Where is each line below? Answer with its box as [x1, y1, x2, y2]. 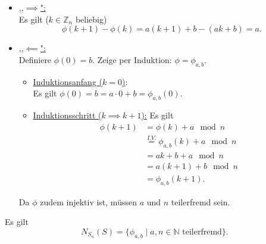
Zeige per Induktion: [97, 53, 172, 65]
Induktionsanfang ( [33, 75, 102, 87]
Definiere [18, 53, 52, 65]
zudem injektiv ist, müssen [40, 195, 137, 208]
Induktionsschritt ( [33, 108, 102, 121]
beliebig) [75, 12, 107, 25]
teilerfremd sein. [171, 195, 230, 208]
